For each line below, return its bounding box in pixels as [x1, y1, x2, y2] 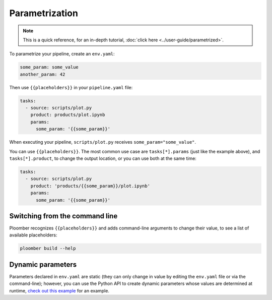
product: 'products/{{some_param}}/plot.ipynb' [30, 183, 151, 189]
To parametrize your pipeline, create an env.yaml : [9, 51, 115, 57]
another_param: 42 [20, 71, 65, 77]
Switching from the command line [9, 212, 118, 220]
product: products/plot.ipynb [30, 112, 105, 118]
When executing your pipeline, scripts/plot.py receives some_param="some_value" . [9, 139, 196, 145]
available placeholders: [9, 232, 57, 238]
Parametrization [9, 8, 78, 19]
